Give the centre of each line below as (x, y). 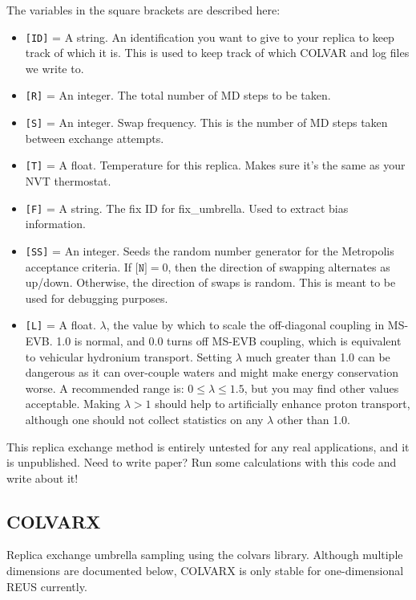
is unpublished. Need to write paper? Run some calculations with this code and (202, 462)
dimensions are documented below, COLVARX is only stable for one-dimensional (205, 571)
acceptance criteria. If (79, 266)
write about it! (42, 478)
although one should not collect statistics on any (144, 419)
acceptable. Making (73, 404)
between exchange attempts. (95, 138)
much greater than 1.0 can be (318, 356)
